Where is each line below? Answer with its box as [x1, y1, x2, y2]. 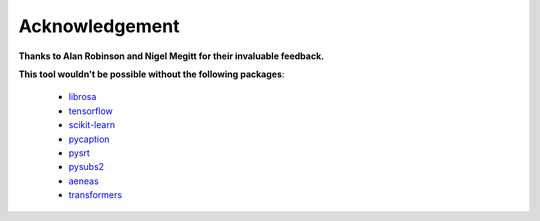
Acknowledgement [18, 15, 180, 37]
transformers [68, 189, 123, 201]
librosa [68, 91, 97, 103]
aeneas [68, 175, 99, 187]
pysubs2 [68, 161, 105, 173]
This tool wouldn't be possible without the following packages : [18, 68, 285, 80]
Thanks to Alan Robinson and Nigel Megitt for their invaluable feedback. [18, 50, 325, 62]
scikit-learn [68, 119, 115, 131]
